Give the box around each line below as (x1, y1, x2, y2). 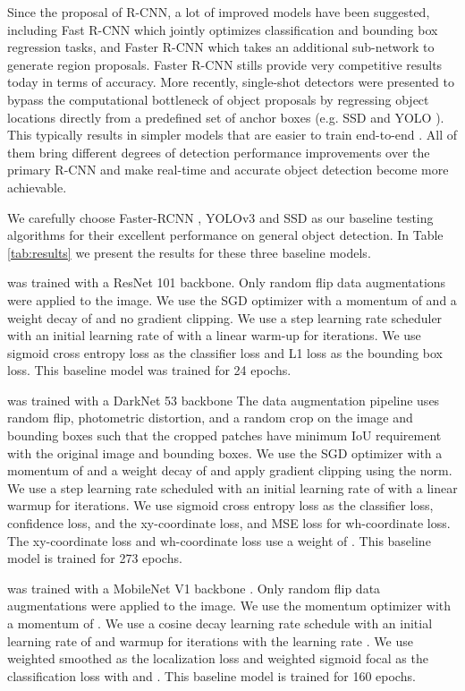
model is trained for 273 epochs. (7, 549, 182, 567)
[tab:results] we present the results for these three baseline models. (7, 243, 371, 261)
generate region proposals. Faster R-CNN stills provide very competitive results (7, 55, 443, 73)
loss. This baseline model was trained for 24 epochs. (7, 361, 292, 380)
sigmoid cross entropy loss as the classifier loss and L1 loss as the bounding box (7, 343, 443, 362)
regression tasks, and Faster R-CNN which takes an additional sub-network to (7, 38, 435, 56)
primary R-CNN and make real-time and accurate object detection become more (7, 160, 449, 179)
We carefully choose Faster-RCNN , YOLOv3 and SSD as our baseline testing (7, 208, 434, 226)
